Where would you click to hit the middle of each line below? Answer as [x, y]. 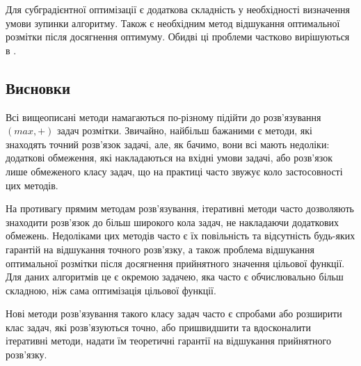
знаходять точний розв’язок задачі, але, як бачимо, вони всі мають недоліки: [168, 144]
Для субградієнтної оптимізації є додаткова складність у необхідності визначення [178, 9]
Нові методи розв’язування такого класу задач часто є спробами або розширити [174, 313]
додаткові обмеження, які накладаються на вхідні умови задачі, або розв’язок [169, 158]
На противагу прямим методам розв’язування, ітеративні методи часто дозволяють [180, 208]
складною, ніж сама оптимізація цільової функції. [111, 290]
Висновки [38, 87]
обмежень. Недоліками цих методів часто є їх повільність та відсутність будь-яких [180, 236]
